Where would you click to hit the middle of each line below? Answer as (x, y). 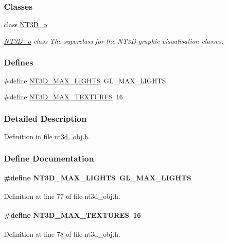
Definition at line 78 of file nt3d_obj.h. (62, 234)
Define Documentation (49, 158)
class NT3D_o (26, 24)
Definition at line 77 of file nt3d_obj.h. (62, 196)
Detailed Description (45, 118)
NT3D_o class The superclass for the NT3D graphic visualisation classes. (114, 40)
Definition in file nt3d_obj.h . (47, 137)
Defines (19, 62)
